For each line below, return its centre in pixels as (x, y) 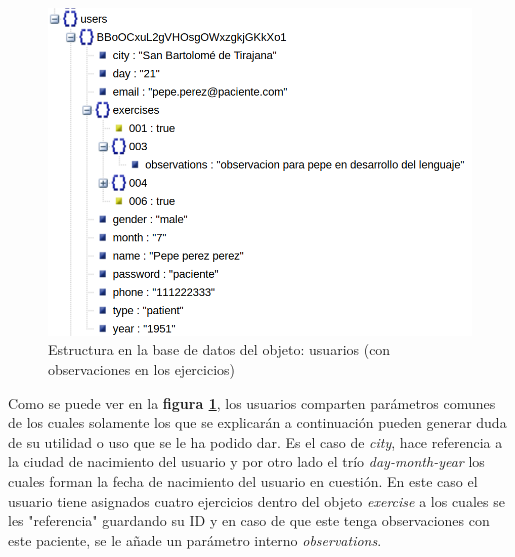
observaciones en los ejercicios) (142, 369)
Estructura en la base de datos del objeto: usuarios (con (219, 349)
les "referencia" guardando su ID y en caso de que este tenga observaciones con (249, 520)
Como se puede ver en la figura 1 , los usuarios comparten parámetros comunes (252, 402)
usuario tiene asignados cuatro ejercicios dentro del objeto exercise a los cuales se (256, 500)
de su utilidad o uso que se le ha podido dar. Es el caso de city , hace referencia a (255, 441)
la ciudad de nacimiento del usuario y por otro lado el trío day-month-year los (246, 461)
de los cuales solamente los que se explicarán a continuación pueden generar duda (257, 422)
